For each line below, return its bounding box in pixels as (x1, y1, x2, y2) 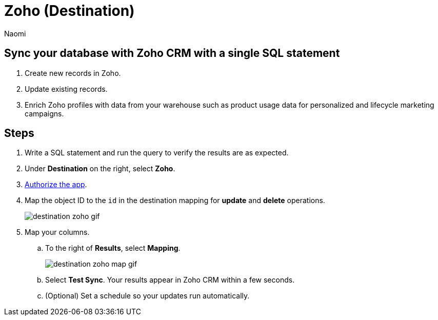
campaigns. (25, 109, 64, 118)
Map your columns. (25, 228, 90, 237)
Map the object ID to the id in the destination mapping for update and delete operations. (25, 196, 325, 205)
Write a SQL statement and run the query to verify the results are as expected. (25, 148, 289, 157)
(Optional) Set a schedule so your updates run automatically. (45, 291, 250, 301)
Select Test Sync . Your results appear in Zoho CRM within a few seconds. (45, 275, 295, 285)
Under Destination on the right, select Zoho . (25, 164, 175, 173)
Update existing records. (25, 84, 108, 93)
